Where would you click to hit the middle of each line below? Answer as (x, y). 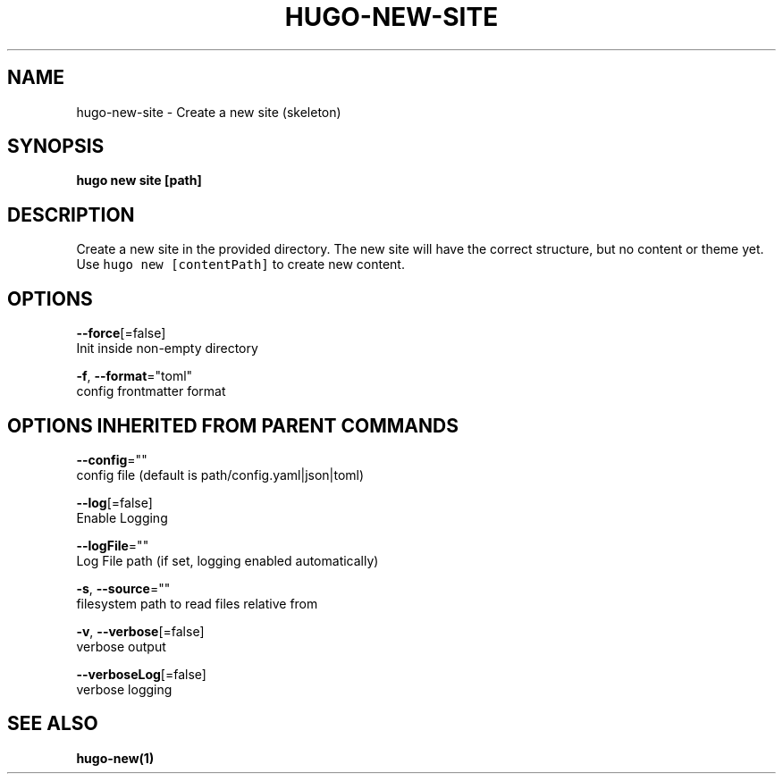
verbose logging (124, 689)
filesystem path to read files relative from (197, 603)
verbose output (121, 646)
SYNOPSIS (56, 147)
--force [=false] (121, 333)
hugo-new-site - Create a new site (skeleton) (209, 112)
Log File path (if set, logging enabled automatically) (227, 560)
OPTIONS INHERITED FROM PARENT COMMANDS (233, 425)
